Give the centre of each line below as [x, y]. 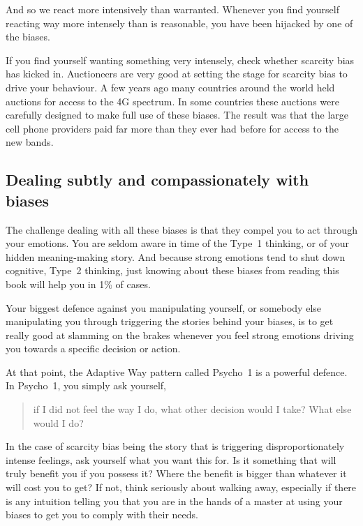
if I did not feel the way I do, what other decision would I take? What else [192, 409]
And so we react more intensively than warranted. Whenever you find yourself [173, 9]
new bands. [30, 142]
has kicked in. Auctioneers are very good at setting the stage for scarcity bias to [177, 74]
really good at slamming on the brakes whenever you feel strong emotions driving [180, 335]
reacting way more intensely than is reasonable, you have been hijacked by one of [179, 23]
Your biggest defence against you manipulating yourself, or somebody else [164, 307]
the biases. [28, 37]
